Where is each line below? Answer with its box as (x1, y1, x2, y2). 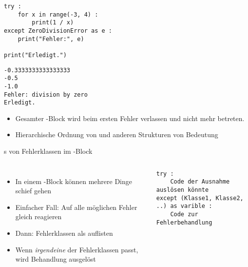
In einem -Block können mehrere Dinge (15, 176, 133, 186)
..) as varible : (156, 203, 212, 210)
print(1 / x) (32, 19, 74, 26)
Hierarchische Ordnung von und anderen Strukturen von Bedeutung (15, 129, 218, 140)
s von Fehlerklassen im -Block (4, 146, 93, 156)
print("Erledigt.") (4, 51, 67, 59)
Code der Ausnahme (170, 178, 230, 185)
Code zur (170, 210, 198, 218)
